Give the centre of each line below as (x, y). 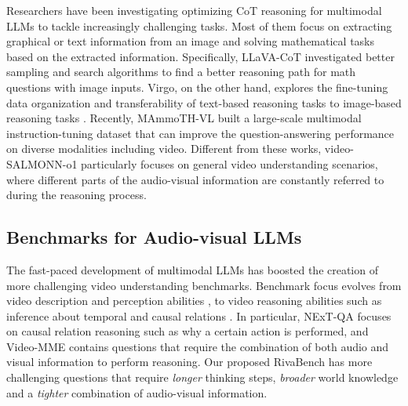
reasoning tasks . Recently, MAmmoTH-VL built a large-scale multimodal (184, 118)
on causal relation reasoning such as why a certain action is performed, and (188, 331)
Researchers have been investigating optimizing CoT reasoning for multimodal (194, 10)
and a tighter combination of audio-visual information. (137, 392)
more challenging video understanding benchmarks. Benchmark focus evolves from (204, 285)
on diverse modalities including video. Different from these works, (164, 149)
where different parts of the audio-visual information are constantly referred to (195, 179)
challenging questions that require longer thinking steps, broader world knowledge (202, 377)
